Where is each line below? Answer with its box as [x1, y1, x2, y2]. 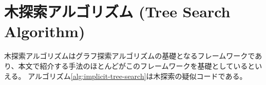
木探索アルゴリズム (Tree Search [4, 1, 231, 22]
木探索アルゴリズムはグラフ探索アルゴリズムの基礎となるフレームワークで [4, 50, 255, 61]
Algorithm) [4, 21, 85, 42]
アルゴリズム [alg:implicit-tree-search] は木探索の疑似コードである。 [28, 70, 247, 81]
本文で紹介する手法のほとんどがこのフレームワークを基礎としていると [18, 60, 255, 71]
